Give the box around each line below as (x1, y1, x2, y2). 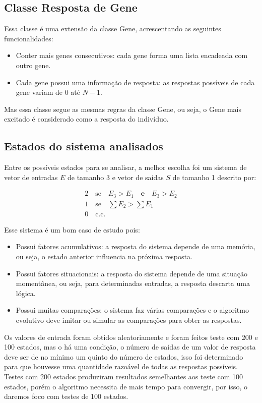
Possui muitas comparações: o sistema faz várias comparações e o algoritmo (16, 305, 249, 315)
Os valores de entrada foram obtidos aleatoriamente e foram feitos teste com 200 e (4, 331, 258, 342)
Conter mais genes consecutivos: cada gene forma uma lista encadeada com (16, 50, 248, 61)
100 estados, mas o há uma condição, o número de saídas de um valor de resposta (4, 341, 256, 352)
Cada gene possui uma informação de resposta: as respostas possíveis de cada (16, 77, 255, 87)
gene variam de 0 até (16, 87, 80, 97)
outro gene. (16, 60, 51, 70)
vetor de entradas (4, 171, 58, 182)
